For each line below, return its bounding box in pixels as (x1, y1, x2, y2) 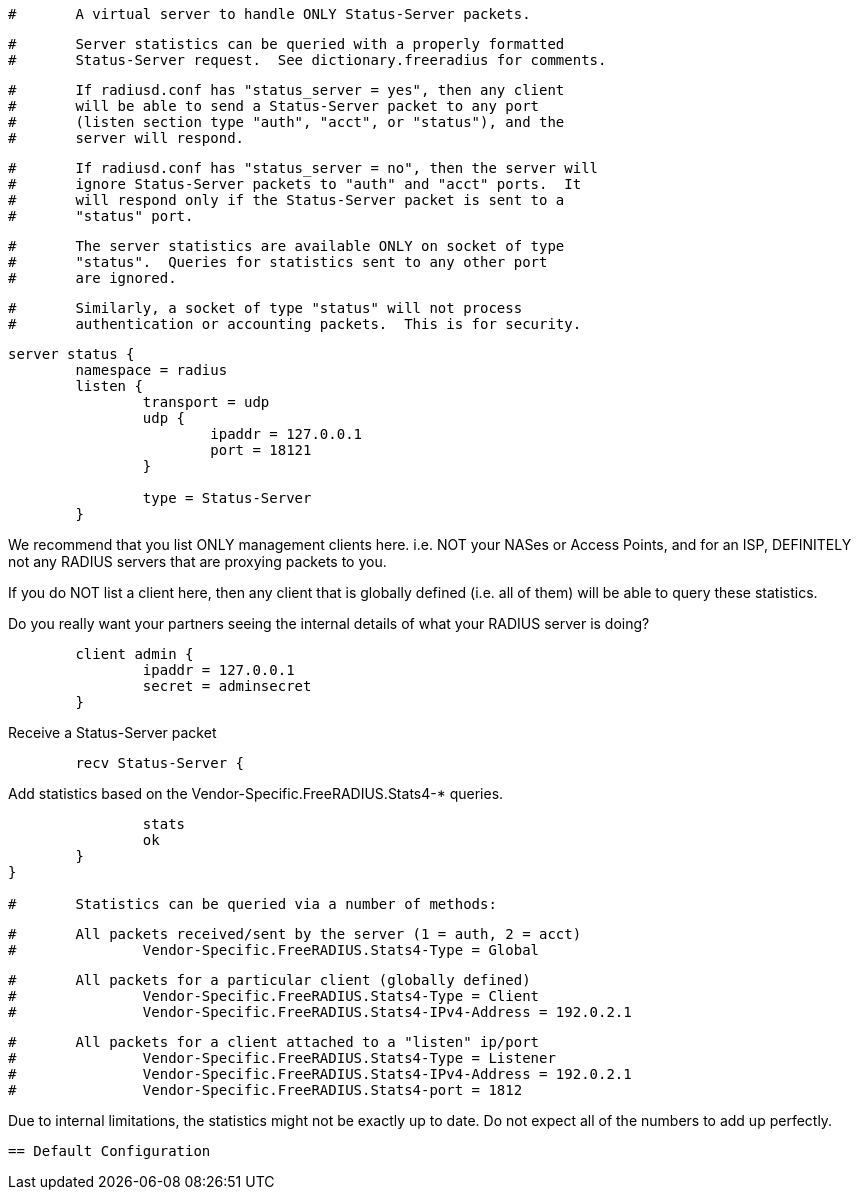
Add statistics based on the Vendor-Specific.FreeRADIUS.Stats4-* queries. (8, 785, 504, 802)
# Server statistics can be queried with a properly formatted (8, 36, 565, 52)
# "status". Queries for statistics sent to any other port (8, 254, 548, 270)
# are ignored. (8, 270, 177, 286)
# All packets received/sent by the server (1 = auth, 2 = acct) (8, 926, 582, 942)
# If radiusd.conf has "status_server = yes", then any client (8, 82, 565, 98)
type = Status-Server (142, 490, 312, 506)
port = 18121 (210, 442, 312, 458)
